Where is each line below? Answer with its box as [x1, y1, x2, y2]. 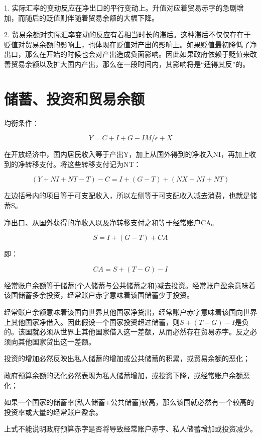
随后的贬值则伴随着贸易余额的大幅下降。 [25, 12, 159, 23]
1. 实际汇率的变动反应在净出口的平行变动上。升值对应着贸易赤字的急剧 [4, 3, 237, 13]
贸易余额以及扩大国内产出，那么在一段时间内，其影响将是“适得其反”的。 [11, 58, 250, 69]
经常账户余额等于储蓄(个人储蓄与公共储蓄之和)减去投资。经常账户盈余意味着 [4, 280, 255, 290]
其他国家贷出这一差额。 [18, 336, 95, 346]
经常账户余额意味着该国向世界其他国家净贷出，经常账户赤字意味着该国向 [4, 307, 243, 317]
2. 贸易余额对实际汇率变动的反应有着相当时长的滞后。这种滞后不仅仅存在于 [4, 29, 251, 40]
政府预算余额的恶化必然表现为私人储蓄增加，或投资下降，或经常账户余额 [4, 370, 243, 380]
